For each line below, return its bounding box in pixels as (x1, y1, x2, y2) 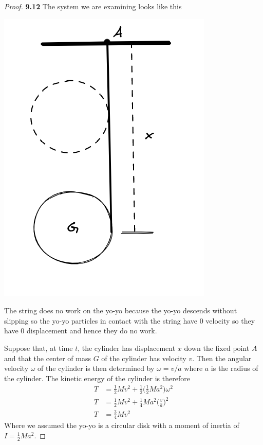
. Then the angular (192, 352, 252, 363)
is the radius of (211, 363, 258, 373)
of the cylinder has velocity (101, 352, 186, 363)
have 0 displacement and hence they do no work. (4, 325, 157, 336)
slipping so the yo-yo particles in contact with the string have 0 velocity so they (4, 315, 255, 326)
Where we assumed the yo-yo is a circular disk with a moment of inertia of (4, 420, 239, 431)
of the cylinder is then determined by (37, 363, 155, 373)
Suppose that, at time (4, 342, 73, 353)
